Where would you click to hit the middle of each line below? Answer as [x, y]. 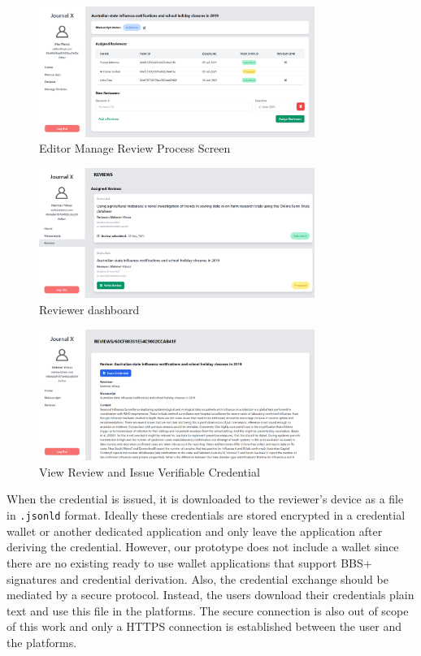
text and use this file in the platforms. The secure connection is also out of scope [208, 610]
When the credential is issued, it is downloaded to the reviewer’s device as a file [205, 499]
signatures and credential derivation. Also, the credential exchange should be [197, 578]
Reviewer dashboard [89, 310]
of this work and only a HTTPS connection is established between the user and [204, 626]
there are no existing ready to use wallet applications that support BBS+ [189, 562]
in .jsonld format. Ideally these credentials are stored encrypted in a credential [206, 515]
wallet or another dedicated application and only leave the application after [195, 531]
